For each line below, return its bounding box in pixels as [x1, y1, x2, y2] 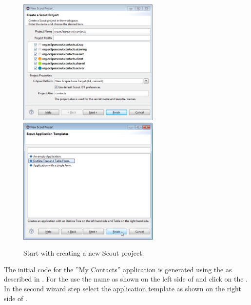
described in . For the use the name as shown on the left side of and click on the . [4, 274, 248, 284]
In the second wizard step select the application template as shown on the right [4, 283, 241, 293]
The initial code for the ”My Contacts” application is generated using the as [4, 264, 232, 274]
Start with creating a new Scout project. [23, 248, 144, 258]
